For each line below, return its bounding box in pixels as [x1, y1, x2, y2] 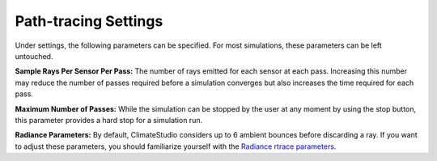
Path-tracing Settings [15, 12, 163, 30]
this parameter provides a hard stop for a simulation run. [15, 115, 202, 125]
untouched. [15, 51, 53, 61]
